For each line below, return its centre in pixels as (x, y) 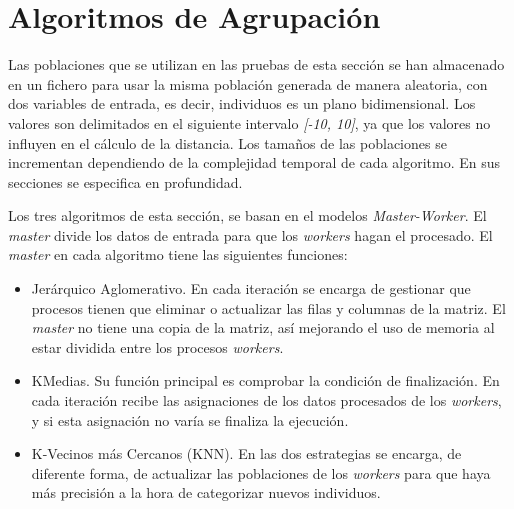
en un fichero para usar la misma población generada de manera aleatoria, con (248, 83)
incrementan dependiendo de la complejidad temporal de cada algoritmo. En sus (254, 162)
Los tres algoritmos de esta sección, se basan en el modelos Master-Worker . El (247, 215)
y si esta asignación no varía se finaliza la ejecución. (190, 419)
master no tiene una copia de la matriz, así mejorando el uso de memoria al (263, 327)
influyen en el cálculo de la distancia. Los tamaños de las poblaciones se (227, 142)
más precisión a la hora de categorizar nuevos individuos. (206, 492)
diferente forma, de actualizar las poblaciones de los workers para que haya (261, 472)
